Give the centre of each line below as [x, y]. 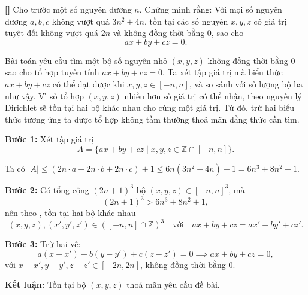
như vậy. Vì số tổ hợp [44, 95]
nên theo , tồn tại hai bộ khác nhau [70, 213]
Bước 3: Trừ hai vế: [43, 244]
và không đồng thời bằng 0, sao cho [178, 33]
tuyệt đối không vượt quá [52, 33]
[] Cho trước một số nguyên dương [68, 9]
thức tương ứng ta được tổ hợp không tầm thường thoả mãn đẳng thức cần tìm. [152, 119]
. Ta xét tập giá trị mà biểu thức [223, 72]
